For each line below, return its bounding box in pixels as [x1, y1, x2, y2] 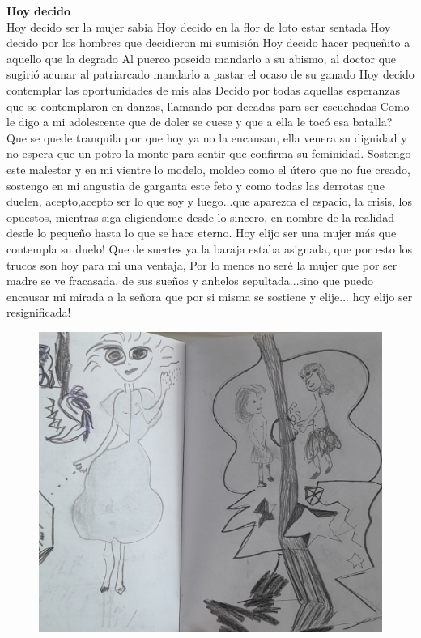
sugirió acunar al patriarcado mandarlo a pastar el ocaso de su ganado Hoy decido [6, 66, 415, 83]
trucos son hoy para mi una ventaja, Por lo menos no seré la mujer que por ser [6, 256, 398, 273]
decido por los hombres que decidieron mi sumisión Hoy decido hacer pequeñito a [6, 34, 410, 51]
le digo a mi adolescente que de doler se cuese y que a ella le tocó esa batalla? [6, 113, 393, 130]
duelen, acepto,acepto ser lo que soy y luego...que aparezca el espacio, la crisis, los [6, 193, 413, 210]
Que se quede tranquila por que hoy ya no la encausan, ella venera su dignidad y [6, 129, 407, 146]
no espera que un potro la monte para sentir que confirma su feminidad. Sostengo [6, 145, 411, 162]
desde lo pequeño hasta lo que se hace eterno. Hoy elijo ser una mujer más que [6, 224, 397, 241]
